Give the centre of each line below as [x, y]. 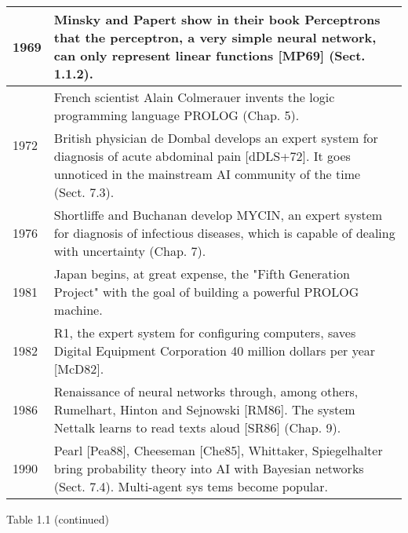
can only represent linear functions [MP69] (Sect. [209, 55]
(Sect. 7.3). [84, 192]
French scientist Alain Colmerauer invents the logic [194, 97]
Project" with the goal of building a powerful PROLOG [206, 292]
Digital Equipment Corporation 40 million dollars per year [215, 350]
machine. [78, 310]
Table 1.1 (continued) [58, 519]
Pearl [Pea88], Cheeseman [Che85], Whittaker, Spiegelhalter [218, 450]
